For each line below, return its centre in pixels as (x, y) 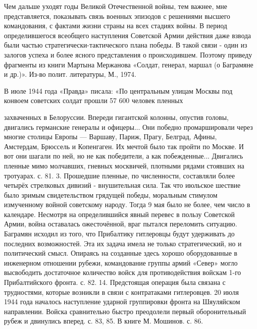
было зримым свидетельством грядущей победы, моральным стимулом (111, 194)
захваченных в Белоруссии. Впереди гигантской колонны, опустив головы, (116, 117)
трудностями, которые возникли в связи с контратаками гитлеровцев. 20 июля (122, 292)
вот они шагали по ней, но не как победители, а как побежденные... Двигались (124, 156)
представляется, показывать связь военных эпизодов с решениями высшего (117, 16)
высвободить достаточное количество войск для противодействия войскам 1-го (123, 272)
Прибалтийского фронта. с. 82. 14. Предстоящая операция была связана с (115, 282)
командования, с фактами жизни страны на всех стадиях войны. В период (116, 26)
